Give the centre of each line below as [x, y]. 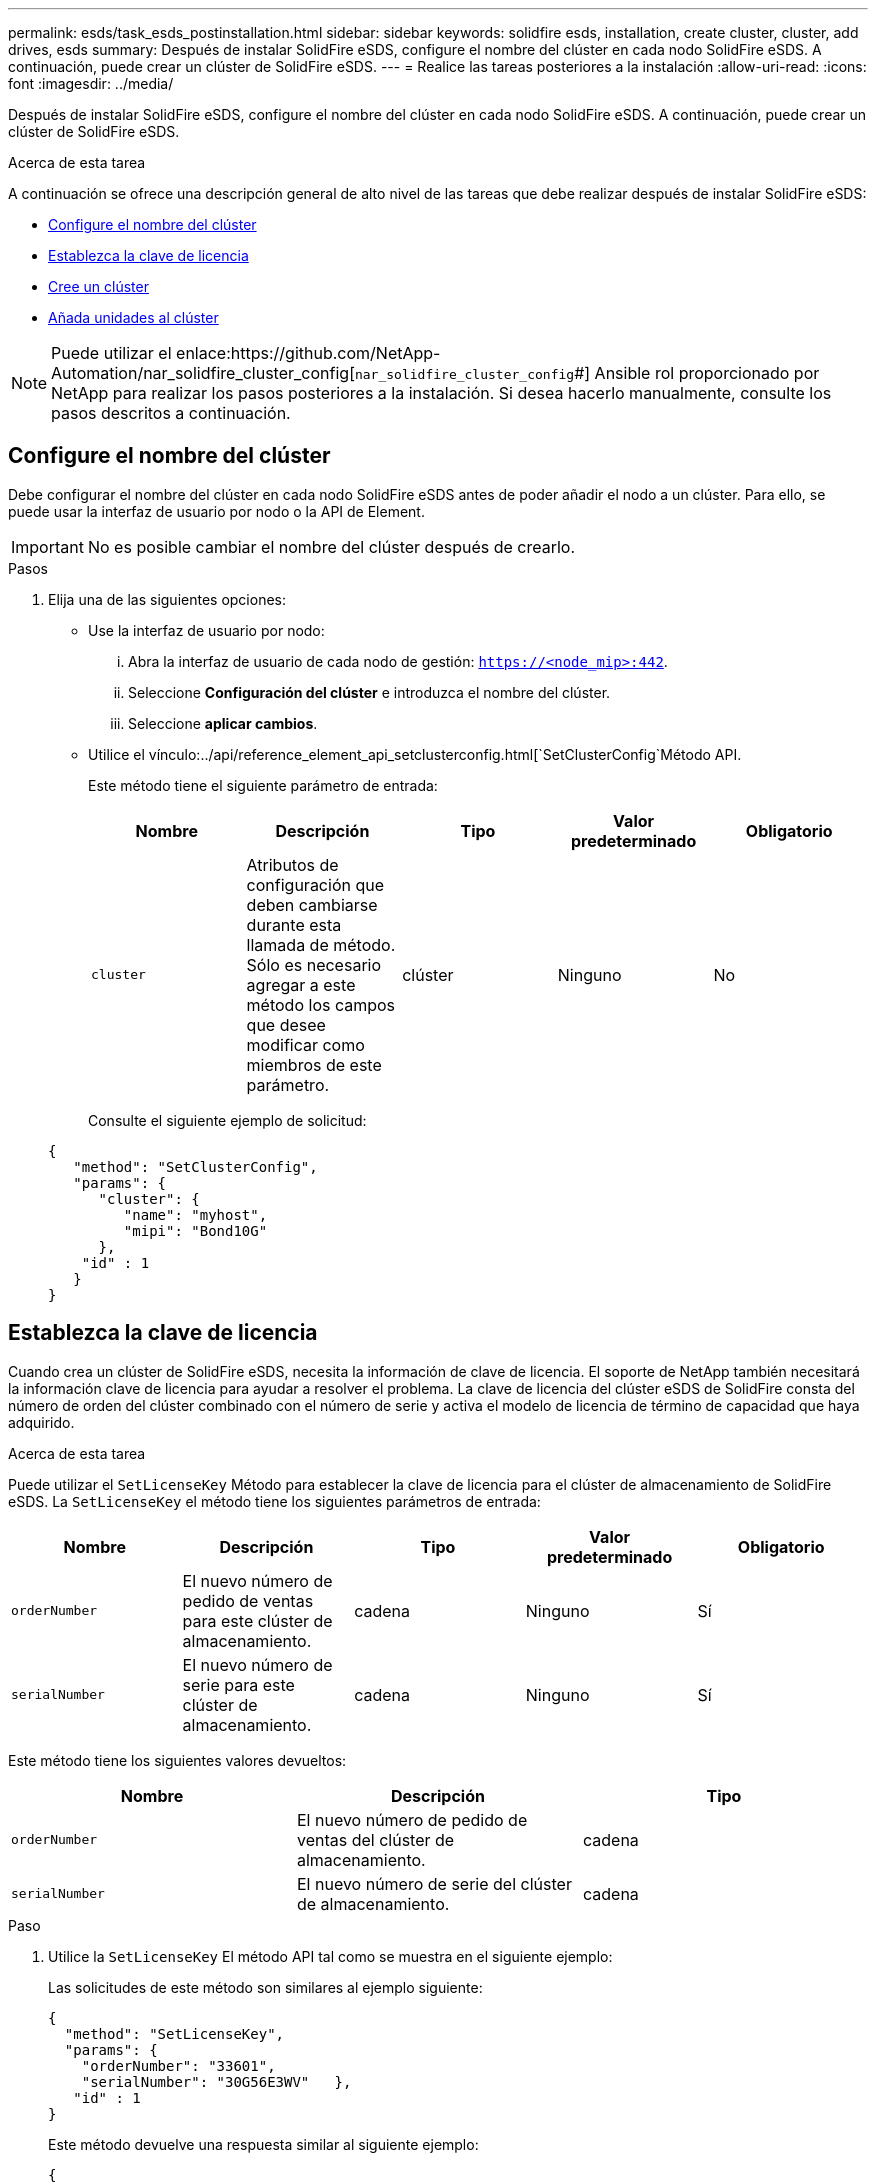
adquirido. [41, 1422]
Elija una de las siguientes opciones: [167, 599]
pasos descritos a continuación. [171, 413]
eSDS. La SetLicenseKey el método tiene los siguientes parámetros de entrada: [274, 1501]
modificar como [305, 1044]
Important [47, 546]
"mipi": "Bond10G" [195, 1230]
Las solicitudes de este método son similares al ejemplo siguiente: [265, 1987]
